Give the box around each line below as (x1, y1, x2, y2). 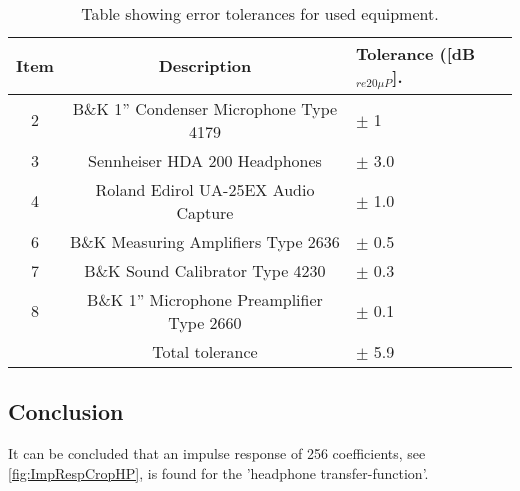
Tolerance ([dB (356, 42, 476, 65)
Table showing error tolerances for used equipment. (81, 2, 439, 25)
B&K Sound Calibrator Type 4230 (84, 258, 326, 282)
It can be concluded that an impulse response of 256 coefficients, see (8, 443, 426, 464)
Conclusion (8, 396, 124, 427)
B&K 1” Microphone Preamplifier (87, 287, 323, 311)
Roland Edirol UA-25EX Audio (95, 177, 315, 201)
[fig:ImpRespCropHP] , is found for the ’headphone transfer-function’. (8, 462, 429, 483)
